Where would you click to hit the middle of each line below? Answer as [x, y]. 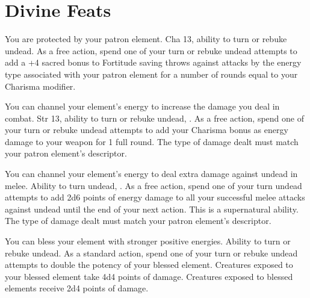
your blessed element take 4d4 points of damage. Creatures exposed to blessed [149, 276]
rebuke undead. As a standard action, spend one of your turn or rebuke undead [151, 253]
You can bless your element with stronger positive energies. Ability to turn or [148, 241]
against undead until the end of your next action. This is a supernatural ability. [152, 209]
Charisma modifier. [40, 86]
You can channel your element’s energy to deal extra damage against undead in [151, 174]
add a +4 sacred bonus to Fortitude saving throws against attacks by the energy [153, 62]
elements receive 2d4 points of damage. [77, 288]
